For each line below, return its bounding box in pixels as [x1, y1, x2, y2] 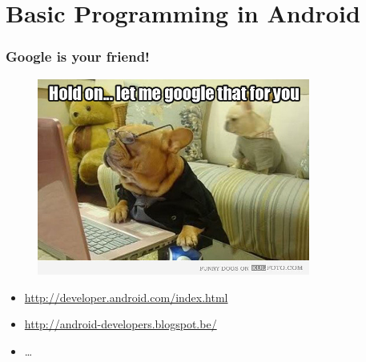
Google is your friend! [6, 46, 150, 66]
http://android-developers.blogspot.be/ [24, 316, 217, 332]
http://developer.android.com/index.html [24, 288, 228, 305]
